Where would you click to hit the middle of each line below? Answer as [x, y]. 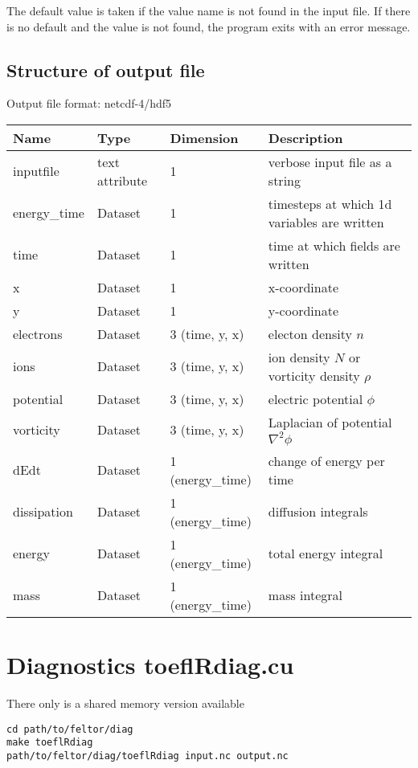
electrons [38, 333]
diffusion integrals [318, 512]
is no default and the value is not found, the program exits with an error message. [209, 26]
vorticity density [314, 375]
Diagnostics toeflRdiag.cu [150, 665]
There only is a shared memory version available [125, 703]
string [284, 180]
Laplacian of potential [330, 422]
